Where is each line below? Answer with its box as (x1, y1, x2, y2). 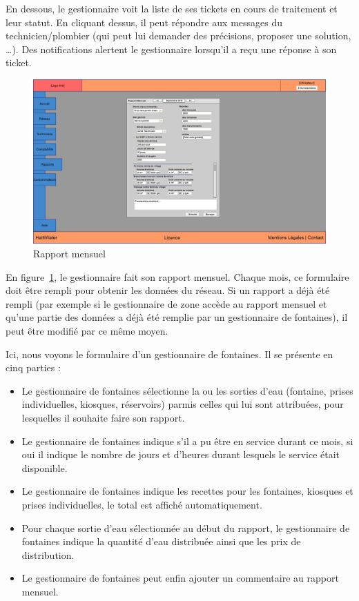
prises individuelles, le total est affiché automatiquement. (21, 497, 262, 511)
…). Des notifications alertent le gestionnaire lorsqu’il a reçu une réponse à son (6, 41, 337, 56)
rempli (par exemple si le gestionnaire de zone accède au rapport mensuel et (6, 296, 327, 311)
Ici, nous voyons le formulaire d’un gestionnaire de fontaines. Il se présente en (6, 346, 333, 361)
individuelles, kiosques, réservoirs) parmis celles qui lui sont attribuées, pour (21, 397, 344, 411)
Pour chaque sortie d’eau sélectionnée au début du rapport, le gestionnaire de (21, 520, 350, 535)
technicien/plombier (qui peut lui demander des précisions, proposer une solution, (6, 28, 351, 43)
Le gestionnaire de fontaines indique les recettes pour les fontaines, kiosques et (21, 484, 353, 498)
